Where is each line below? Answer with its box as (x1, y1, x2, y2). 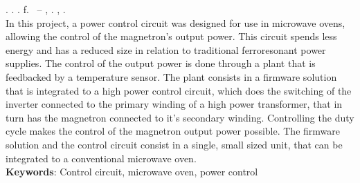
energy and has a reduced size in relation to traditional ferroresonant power (6, 42, 326, 57)
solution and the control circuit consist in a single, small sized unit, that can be (6, 137, 343, 151)
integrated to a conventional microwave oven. (6, 151, 197, 165)
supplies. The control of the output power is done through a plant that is (6, 56, 316, 70)
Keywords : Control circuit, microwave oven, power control (6, 164, 258, 179)
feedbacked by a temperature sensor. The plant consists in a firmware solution (6, 69, 337, 84)
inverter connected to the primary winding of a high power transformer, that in (6, 97, 343, 111)
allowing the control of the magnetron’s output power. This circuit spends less (6, 29, 337, 44)
